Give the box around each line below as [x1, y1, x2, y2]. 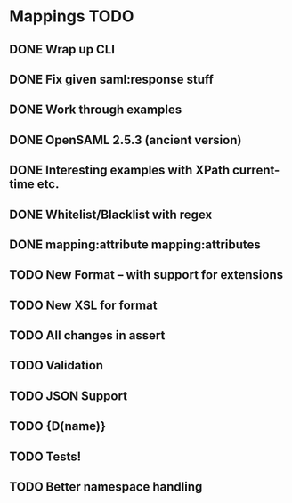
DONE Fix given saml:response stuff [9, 71, 214, 86]
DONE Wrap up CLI [9, 42, 116, 57]
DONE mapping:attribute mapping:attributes [9, 237, 261, 252]
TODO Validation [9, 358, 104, 373]
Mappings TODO [9, 6, 134, 27]
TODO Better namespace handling [9, 479, 203, 495]
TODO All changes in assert [9, 328, 166, 344]
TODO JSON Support [9, 388, 127, 403]
